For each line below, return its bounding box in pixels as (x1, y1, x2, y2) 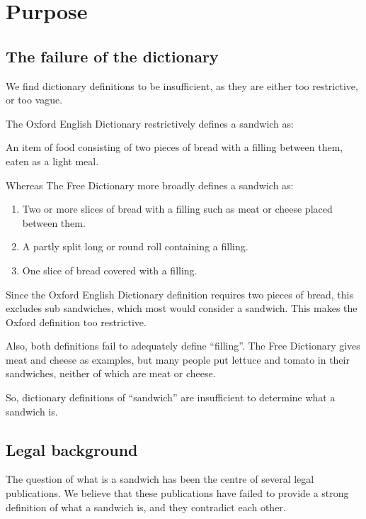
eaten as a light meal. (6, 153, 99, 168)
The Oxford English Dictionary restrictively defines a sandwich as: (6, 116, 294, 130)
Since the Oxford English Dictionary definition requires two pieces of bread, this (6, 286, 353, 301)
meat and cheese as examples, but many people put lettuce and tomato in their (6, 352, 350, 367)
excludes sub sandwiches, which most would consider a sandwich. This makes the (6, 301, 358, 316)
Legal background (6, 438, 138, 460)
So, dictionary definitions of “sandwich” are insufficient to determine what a (6, 390, 336, 405)
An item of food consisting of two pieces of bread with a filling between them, (6, 140, 343, 155)
